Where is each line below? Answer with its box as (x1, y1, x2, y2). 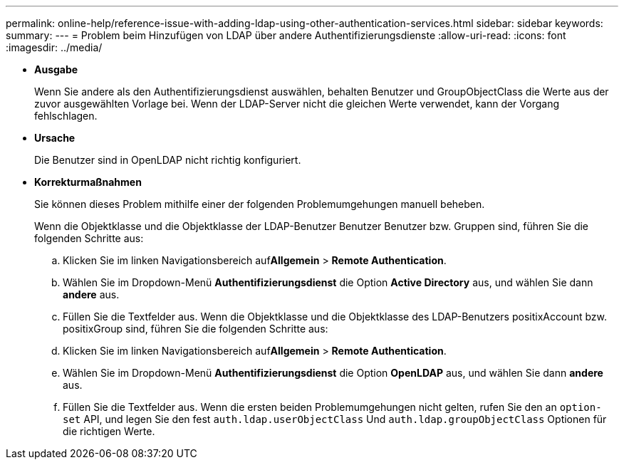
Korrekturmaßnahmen (34, 176, 142, 188)
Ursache (34, 132, 76, 144)
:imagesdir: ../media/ (6, 41, 103, 53)
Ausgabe (34, 63, 78, 75)
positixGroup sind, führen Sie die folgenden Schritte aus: (63, 323, 328, 335)
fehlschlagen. (34, 110, 98, 122)
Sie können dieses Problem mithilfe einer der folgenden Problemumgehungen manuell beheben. (34, 198, 485, 210)
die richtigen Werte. (63, 425, 155, 437)
